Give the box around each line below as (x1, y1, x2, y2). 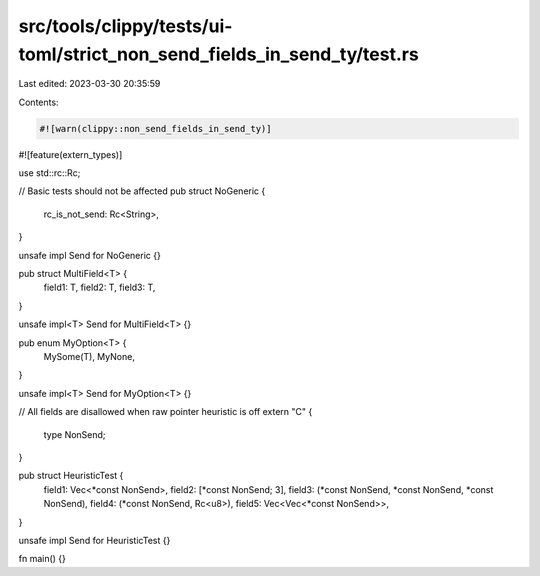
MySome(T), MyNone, (43, 351, 135, 362)
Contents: (18, 96, 59, 108)
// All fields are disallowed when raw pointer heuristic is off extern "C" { (18, 406, 313, 418)
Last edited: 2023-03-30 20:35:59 (18, 78, 161, 90)
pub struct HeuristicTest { (18, 470, 124, 482)
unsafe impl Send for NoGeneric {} (18, 249, 162, 261)
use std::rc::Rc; (18, 167, 81, 179)
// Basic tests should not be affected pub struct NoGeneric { (18, 185, 266, 197)
